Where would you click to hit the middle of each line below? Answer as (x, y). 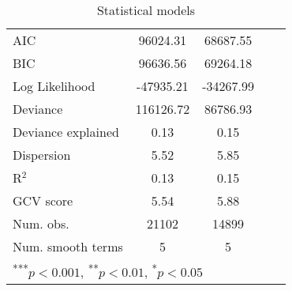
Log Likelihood (54, 86)
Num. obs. (41, 223)
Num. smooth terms (68, 246)
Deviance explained (66, 132)
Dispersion (42, 155)
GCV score (43, 200)
